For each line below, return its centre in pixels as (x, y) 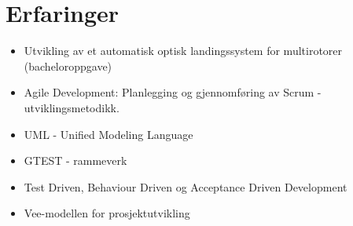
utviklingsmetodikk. (72, 107)
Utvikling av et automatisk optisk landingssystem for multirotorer (183, 51)
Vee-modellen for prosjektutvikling (107, 213)
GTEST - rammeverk (75, 160)
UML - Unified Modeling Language (108, 134)
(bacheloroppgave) (68, 66)
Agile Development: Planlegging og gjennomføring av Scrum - (173, 92)
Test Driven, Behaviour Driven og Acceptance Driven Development (186, 186)
